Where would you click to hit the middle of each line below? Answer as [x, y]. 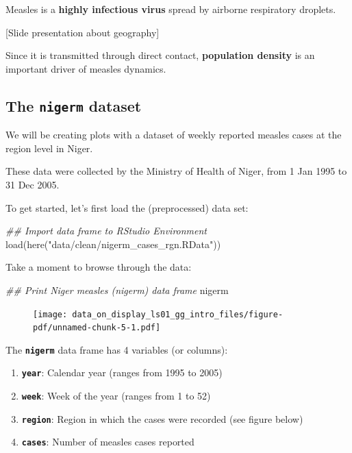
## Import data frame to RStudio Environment [106, 231]
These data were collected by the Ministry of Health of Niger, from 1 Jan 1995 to [176, 171]
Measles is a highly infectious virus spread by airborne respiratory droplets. [171, 9]
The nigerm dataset [74, 105]
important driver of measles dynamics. [86, 68]
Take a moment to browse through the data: [99, 267]
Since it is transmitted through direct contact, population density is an [160, 55]
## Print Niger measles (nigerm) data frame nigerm [117, 290]
